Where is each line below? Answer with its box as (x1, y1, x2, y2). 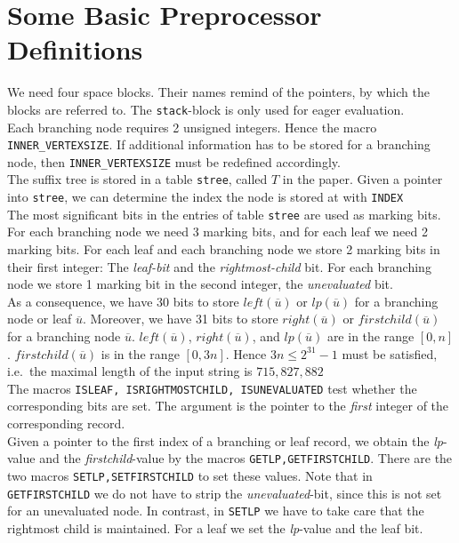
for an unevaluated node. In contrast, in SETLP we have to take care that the (7, 501, 424, 520)
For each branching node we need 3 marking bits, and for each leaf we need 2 (7, 222, 428, 241)
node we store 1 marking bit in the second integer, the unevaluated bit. (7, 275, 393, 293)
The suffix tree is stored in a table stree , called (7, 170, 268, 188)
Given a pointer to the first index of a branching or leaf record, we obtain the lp (7, 431, 443, 450)
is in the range (101, 344, 180, 363)
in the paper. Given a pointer (282, 170, 443, 188)
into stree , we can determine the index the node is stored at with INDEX (7, 188, 404, 206)
